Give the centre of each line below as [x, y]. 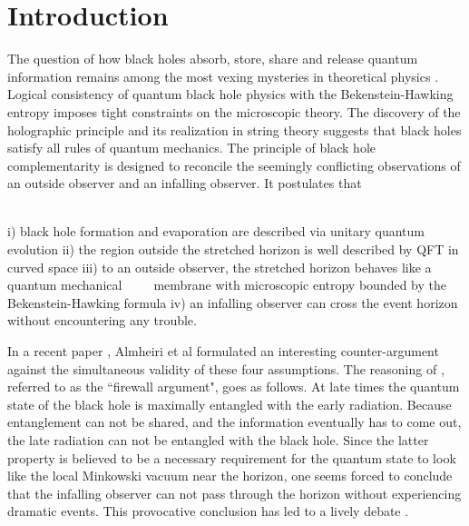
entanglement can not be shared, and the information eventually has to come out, [234, 422]
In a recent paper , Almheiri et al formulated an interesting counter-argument [223, 351]
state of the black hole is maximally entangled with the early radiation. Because [230, 404]
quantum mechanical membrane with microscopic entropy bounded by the [227, 285]
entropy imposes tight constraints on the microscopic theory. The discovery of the [234, 111]
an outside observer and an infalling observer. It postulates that [185, 183]
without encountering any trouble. [102, 320]
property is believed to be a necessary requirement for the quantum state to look [232, 457]
